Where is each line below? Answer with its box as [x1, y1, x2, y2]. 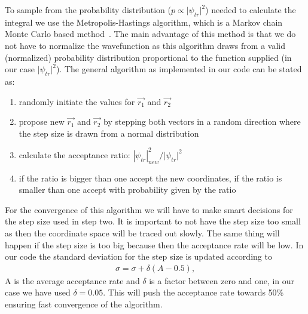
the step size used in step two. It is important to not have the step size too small [5, 215, 301, 227]
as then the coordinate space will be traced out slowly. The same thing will [5, 227, 280, 239]
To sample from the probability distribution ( [5, 4, 171, 16]
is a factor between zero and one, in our [149, 274, 295, 287]
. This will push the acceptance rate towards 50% [103, 286, 284, 298]
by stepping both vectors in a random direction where [103, 115, 301, 128]
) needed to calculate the [205, 4, 296, 16]
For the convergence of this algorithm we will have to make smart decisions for [5, 203, 293, 216]
